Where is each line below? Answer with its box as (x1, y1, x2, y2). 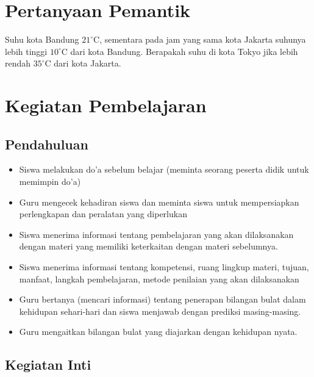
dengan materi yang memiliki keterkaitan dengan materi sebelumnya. (19, 240, 278, 253)
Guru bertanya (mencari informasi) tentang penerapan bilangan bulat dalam (19, 293, 306, 306)
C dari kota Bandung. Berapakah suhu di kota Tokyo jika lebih (61, 45, 298, 57)
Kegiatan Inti (5, 355, 91, 374)
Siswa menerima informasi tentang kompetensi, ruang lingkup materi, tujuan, (19, 260, 309, 273)
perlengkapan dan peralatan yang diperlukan (19, 207, 187, 220)
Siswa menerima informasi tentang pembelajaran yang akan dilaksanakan (19, 228, 294, 240)
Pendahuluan (5, 134, 88, 153)
